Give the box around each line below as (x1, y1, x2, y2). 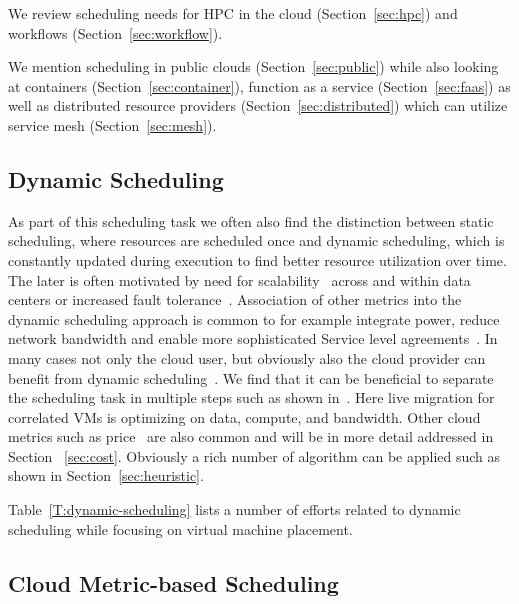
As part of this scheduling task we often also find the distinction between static (8, 210, 494, 231)
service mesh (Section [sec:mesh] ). (8, 114, 217, 135)
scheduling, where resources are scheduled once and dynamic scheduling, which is (8, 230, 505, 251)
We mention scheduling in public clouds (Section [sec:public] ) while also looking (8, 56, 499, 77)
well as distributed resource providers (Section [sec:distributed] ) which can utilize (8, 95, 508, 116)
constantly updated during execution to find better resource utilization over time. (8, 249, 507, 270)
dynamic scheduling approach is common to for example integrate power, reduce (8, 308, 500, 329)
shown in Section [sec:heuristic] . (8, 465, 204, 486)
